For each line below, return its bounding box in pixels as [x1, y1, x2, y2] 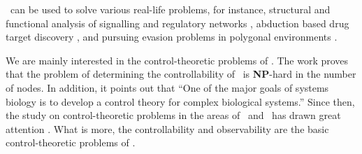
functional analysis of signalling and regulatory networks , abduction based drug [6, 15, 349, 30]
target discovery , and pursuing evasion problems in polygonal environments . [6, 29, 338, 44]
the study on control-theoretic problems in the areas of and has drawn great [6, 108, 341, 122]
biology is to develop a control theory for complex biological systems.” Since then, [6, 94, 355, 108]
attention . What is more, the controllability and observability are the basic [6, 121, 329, 136]
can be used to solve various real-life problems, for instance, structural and [10, 2, 331, 16]
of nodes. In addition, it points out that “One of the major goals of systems [6, 80, 329, 94]
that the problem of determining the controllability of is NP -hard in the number [6, 66, 356, 81]
